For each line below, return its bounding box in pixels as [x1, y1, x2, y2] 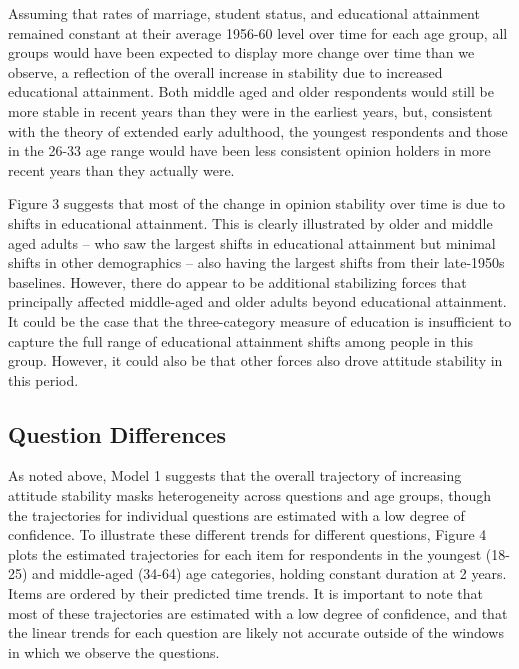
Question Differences [8, 418, 226, 449]
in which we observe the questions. [8, 641, 220, 662]
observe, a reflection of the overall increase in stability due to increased [8, 61, 443, 82]
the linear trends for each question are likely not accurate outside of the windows [8, 622, 504, 643]
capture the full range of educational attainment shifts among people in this [8, 330, 474, 351]
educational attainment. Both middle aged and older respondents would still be [8, 81, 494, 102]
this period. [8, 369, 79, 390]
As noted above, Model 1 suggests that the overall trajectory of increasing [8, 465, 462, 486]
